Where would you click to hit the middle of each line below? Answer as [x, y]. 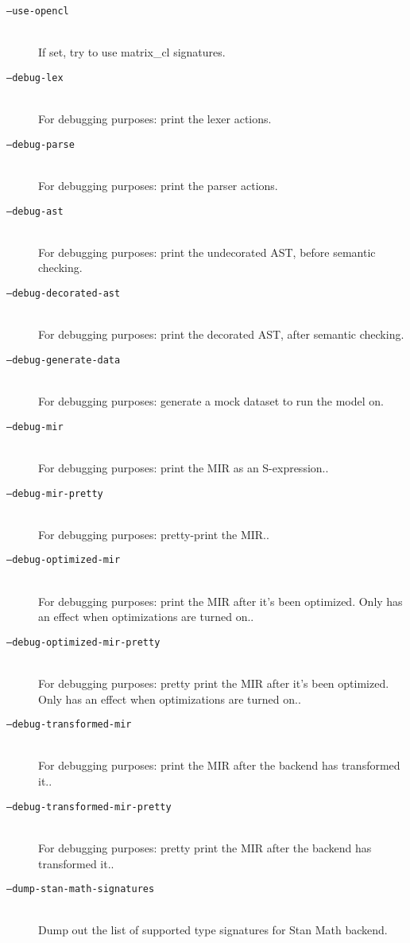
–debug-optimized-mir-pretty [83, 642]
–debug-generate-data [64, 360]
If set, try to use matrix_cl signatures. [132, 52]
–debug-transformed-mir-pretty [89, 807]
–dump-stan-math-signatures [81, 889]
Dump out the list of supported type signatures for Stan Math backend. [213, 930]
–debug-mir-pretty [55, 493]
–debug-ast [35, 211]
